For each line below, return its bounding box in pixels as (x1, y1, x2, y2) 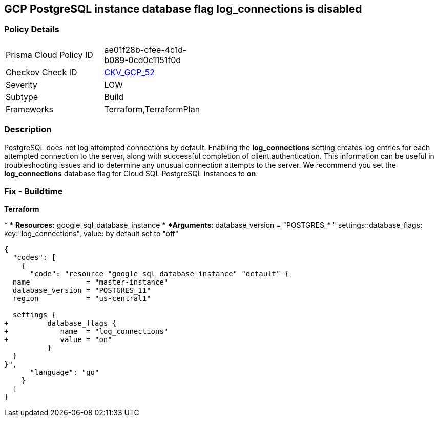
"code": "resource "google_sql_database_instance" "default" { (30, 270, 289, 278)
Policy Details (4, 24, 59, 35)
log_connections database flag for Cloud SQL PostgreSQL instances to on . (4, 169, 258, 178)
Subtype (6, 91, 38, 102)
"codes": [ (12, 253, 56, 262)
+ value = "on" (4, 335, 112, 344)
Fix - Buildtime (4, 186, 63, 196)
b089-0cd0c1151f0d (104, 54, 181, 65)
